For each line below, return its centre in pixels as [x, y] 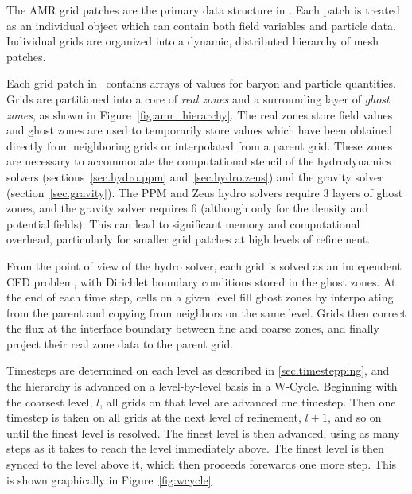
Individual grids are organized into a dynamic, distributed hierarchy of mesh [192, 41]
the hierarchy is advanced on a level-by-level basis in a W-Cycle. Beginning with [202, 386]
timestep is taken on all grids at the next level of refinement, [154, 417]
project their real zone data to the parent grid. [120, 343]
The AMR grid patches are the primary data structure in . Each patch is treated [203, 10]
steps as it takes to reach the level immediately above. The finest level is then [195, 448]
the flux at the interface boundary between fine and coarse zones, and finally [193, 328]
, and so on [354, 417]
